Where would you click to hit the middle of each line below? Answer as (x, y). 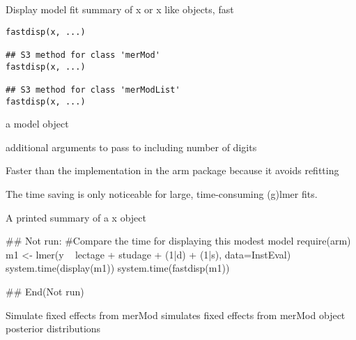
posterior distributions (53, 329)
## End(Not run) (45, 291)
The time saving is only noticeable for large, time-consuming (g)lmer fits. (162, 193)
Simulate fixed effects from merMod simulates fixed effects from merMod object (176, 315)
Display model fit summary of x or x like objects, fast (120, 9)
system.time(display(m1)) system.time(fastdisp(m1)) (118, 268)
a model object (37, 124)
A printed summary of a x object (76, 217)
